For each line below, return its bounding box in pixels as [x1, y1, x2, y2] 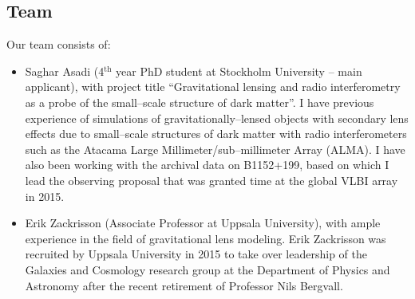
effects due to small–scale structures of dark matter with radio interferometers [25, 125, 407, 142]
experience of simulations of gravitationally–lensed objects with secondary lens [25, 109, 409, 126]
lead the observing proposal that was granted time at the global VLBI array [25, 171, 398, 188]
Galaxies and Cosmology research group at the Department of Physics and [25, 261, 390, 277]
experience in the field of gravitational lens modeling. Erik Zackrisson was [25, 230, 386, 246]
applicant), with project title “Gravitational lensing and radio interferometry [25, 78, 401, 95]
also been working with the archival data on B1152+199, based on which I [25, 156, 389, 173]
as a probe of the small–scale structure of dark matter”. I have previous [25, 93, 374, 110]
